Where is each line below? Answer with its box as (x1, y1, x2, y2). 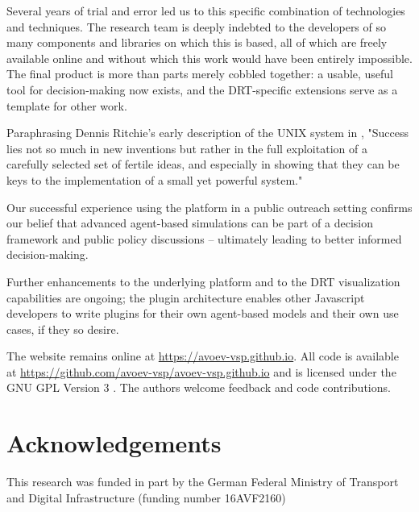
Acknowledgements (6, 427, 222, 460)
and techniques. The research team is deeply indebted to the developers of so (6, 18, 387, 35)
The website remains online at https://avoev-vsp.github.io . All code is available (6, 348, 399, 364)
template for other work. (6, 97, 127, 114)
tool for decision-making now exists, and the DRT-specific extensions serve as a (6, 81, 398, 98)
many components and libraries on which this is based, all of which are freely (6, 34, 388, 51)
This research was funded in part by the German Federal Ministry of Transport (6, 473, 399, 490)
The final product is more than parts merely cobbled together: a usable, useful (6, 65, 394, 82)
